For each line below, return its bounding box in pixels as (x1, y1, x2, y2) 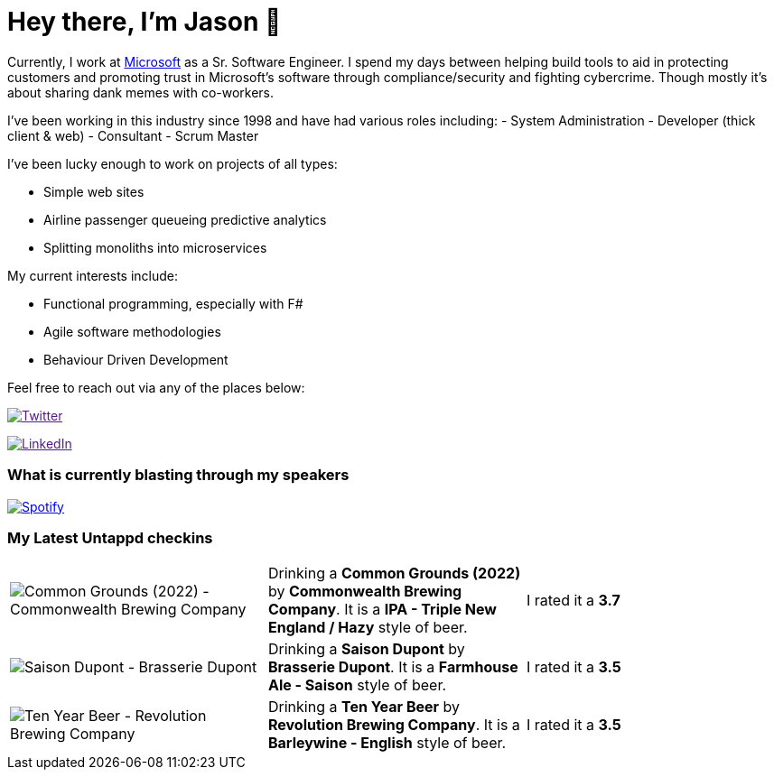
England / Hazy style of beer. (267, 618, 468, 637)
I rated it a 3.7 (526, 591, 620, 610)
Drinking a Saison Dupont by (267, 640, 465, 659)
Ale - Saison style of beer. (267, 676, 447, 695)
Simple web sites (43, 183, 145, 199)
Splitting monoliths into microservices (43, 239, 267, 255)
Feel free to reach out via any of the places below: (7, 379, 305, 395)
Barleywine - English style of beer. (267, 734, 507, 753)
